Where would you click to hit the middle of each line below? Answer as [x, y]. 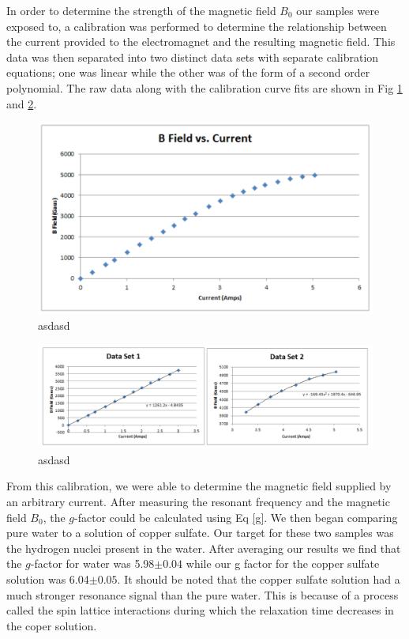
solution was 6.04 [48, 579]
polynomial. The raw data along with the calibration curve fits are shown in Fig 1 [204, 87]
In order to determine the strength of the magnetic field [141, 10]
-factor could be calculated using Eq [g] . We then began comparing [236, 517]
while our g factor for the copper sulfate [283, 563]
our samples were [338, 10]
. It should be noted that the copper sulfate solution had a [259, 579]
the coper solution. [52, 625]
